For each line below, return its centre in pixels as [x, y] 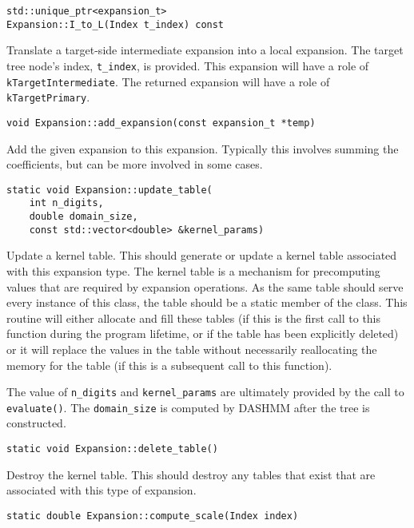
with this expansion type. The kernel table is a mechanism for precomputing [193, 270]
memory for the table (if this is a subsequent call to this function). [169, 365]
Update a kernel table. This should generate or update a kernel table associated [202, 255]
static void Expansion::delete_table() [112, 449]
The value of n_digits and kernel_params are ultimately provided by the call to [205, 392]
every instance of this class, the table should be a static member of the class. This [207, 302]
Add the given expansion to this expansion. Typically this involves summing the [203, 148]
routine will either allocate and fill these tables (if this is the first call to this [194, 318]
